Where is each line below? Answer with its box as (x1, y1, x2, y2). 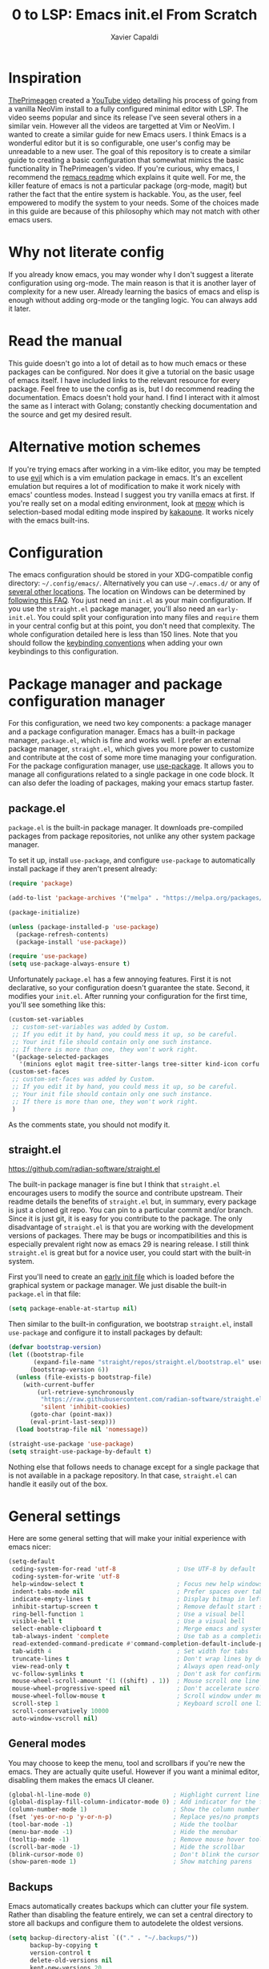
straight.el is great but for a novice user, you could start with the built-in (8, 1248, 251, 1258)
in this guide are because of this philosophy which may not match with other (8, 206, 260, 216)
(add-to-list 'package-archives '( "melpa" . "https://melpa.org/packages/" (8, 894, 267, 903)
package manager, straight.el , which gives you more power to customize (8, 744, 255, 754)
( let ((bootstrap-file (8, 1351, 84, 1359)
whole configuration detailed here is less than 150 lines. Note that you (8, 630, 238, 639)
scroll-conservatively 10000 (11, 1706, 110, 1715)
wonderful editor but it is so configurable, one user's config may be (8, 138, 231, 148)
